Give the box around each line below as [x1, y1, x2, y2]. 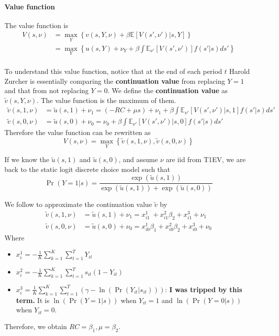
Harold [229, 66, 250, 76]
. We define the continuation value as [107, 85, 228, 96]
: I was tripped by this [165, 284, 243, 294]
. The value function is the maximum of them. [36, 95, 176, 105]
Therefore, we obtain [4, 321, 67, 331]
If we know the [4, 154, 49, 165]
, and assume [118, 154, 158, 165]
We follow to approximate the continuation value [4, 199, 152, 209]
